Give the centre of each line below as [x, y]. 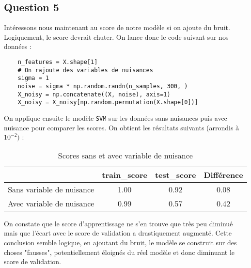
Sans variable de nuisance [51, 189]
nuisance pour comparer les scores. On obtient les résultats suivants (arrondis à [122, 127]
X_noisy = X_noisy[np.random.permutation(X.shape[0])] [108, 102]
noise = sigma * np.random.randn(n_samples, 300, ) [103, 86]
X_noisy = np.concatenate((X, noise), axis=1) [94, 94]
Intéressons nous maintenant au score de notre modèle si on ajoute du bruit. [117, 27]
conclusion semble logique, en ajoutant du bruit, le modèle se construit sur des [120, 242]
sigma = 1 [33, 78]
